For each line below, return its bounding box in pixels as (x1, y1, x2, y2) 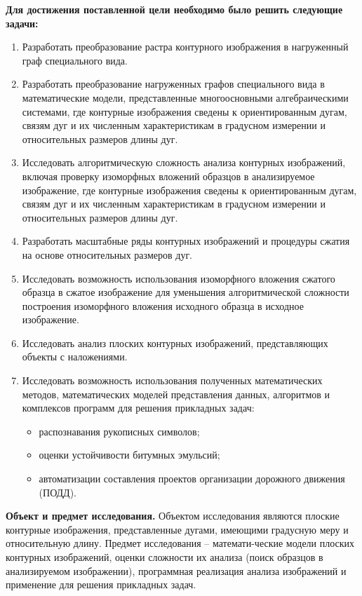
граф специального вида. (22, 53, 128, 67)
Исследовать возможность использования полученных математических (22, 373, 323, 388)
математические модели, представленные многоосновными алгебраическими (22, 90, 349, 104)
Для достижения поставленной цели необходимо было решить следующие (6, 2, 343, 16)
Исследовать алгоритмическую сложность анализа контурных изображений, (22, 155, 346, 170)
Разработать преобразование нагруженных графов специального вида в (22, 76, 325, 91)
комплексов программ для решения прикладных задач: (22, 400, 255, 415)
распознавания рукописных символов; (39, 424, 200, 438)
